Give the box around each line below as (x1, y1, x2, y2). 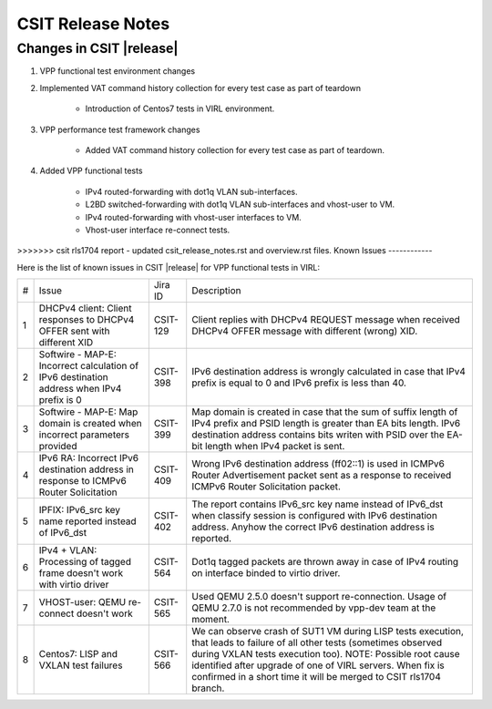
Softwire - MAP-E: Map (38, 406, 138, 418)
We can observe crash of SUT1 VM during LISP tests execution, (191, 625, 465, 638)
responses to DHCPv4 (38, 313, 135, 326)
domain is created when (38, 417, 142, 430)
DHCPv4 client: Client (38, 302, 132, 314)
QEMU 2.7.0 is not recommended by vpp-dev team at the (191, 601, 436, 614)
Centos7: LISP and (38, 648, 118, 661)
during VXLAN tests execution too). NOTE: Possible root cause (191, 648, 460, 661)
